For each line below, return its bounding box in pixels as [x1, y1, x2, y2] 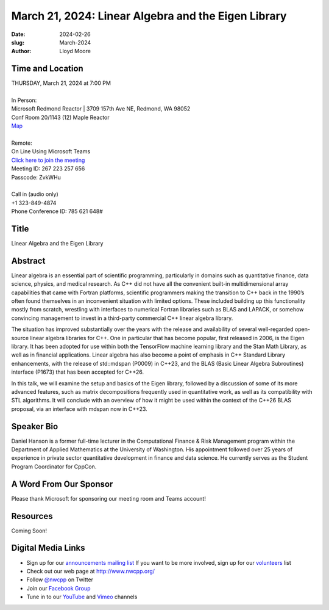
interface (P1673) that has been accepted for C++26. [11, 368, 144, 376]
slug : [11, 38, 24, 46]
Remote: [11, 139, 33, 147]
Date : [11, 31, 26, 38]
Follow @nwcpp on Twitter [26, 576, 94, 583]
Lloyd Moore [59, 48, 91, 55]
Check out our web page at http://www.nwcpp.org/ [26, 567, 155, 575]
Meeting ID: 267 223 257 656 [11, 165, 85, 172]
